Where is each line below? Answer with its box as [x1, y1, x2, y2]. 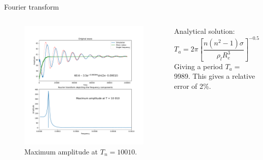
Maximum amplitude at [24, 146, 98, 156]
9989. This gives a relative [174, 71, 255, 81]
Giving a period [174, 61, 223, 71]
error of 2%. [174, 80, 211, 91]
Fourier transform [4, 2, 59, 12]
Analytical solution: [174, 25, 235, 36]
